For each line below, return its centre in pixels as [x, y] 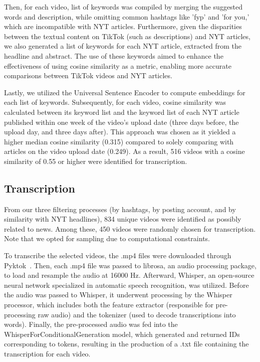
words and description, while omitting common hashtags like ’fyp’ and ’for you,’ [127, 16]
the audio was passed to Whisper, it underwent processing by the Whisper [118, 295]
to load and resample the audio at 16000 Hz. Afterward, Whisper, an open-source [129, 275]
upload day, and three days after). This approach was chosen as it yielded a [120, 132]
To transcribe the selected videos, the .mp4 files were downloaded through [118, 255]
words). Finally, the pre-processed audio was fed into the [91, 324]
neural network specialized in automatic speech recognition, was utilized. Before [126, 285]
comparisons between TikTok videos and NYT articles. [88, 75]
